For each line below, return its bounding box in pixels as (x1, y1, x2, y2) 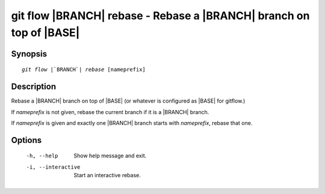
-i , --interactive (26, 163, 81, 171)
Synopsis (11, 49, 48, 59)
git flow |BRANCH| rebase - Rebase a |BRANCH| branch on (11, 9, 310, 22)
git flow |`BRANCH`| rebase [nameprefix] (22, 66, 146, 73)
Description (11, 82, 57, 92)
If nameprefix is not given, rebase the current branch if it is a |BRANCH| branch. (11, 108, 209, 115)
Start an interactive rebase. (73, 172, 141, 179)
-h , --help (26, 153, 58, 159)
